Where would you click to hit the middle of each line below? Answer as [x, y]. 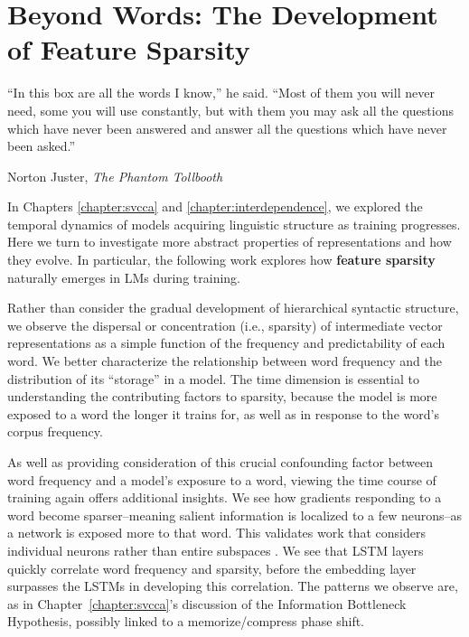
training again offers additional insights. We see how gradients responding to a [225, 497]
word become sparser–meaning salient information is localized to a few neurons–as [235, 515]
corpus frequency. [55, 431]
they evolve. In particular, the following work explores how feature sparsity [221, 260]
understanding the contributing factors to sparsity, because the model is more [222, 396]
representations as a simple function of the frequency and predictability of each [226, 343]
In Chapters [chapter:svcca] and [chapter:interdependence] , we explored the [215, 206]
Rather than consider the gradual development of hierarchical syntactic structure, [233, 308]
